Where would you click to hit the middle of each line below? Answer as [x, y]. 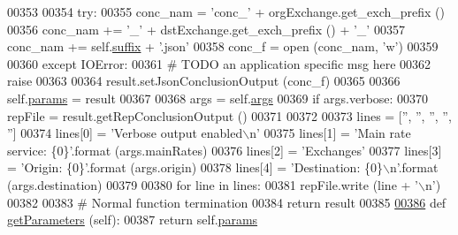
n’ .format [414, 167]
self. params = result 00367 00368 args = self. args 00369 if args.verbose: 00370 [218, 98]
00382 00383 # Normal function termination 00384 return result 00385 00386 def [227, 202]
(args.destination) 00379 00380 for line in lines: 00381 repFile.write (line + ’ [213, 184]
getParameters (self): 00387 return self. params [133, 220]
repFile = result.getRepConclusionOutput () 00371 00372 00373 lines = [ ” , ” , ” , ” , [229, 115]
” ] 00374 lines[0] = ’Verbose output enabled [125, 133]
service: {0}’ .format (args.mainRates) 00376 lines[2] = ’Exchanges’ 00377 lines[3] [225, 150]
